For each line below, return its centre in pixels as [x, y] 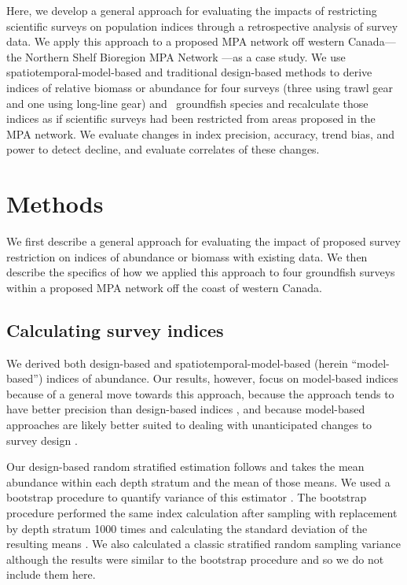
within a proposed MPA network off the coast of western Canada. [164, 287]
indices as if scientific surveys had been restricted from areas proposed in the [191, 118]
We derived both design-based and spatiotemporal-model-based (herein [177, 363]
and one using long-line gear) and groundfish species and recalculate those [187, 103]
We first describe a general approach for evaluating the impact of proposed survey [203, 241]
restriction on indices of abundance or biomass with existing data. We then [187, 256]
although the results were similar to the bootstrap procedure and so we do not [195, 559]
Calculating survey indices [115, 330]
